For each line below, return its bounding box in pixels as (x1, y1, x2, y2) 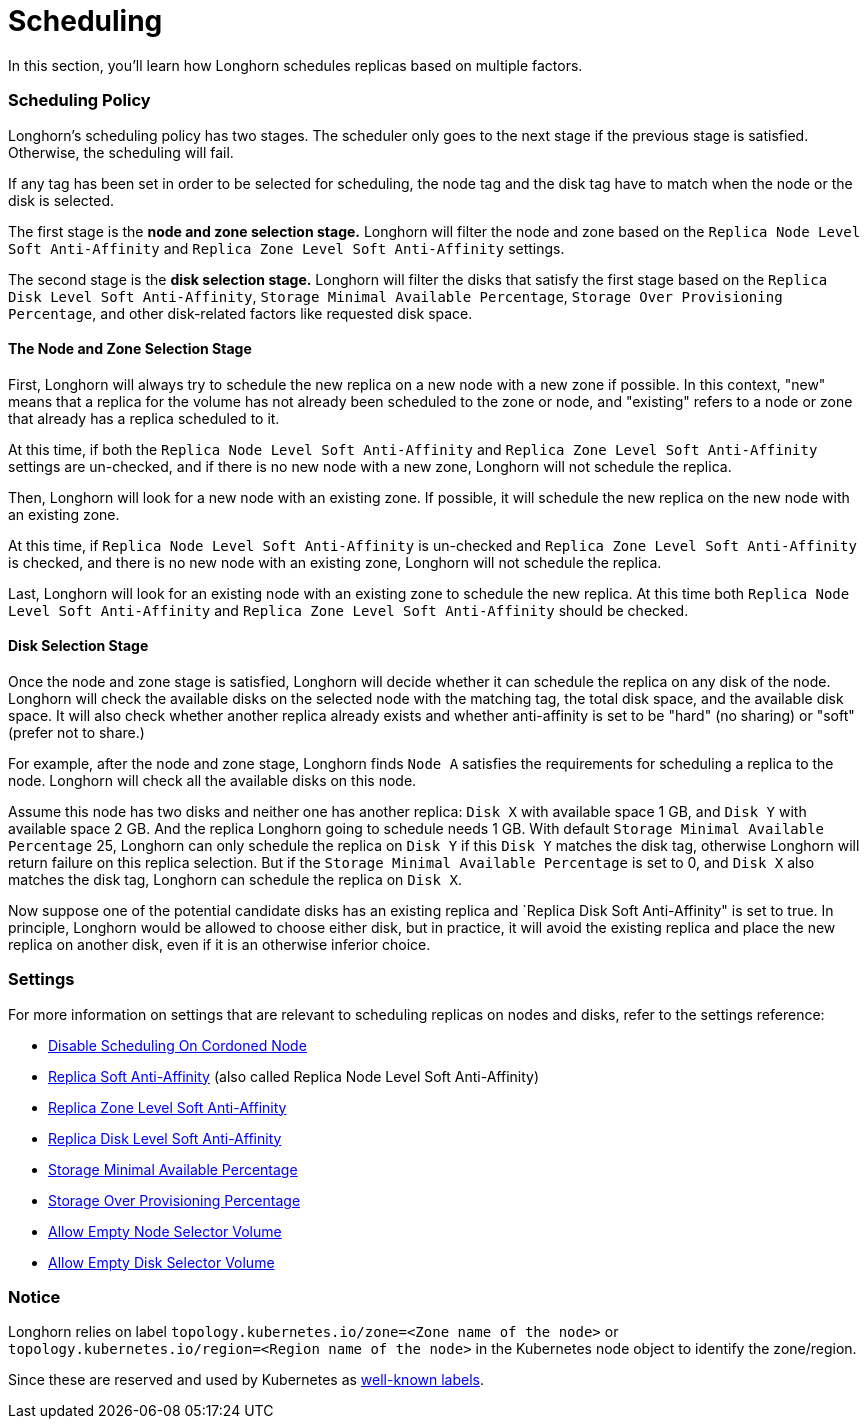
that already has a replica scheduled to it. (8, 409, 280, 427)
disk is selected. (8, 191, 115, 209)
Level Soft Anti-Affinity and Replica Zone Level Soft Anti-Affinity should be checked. (8, 601, 689, 619)
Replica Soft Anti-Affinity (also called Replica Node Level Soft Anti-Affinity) (48, 1067, 540, 1085)
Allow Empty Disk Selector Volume (48, 1253, 275, 1271)
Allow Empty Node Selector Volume (48, 1222, 282, 1240)
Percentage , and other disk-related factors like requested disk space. (8, 304, 473, 322)
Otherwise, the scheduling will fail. (8, 143, 234, 161)
